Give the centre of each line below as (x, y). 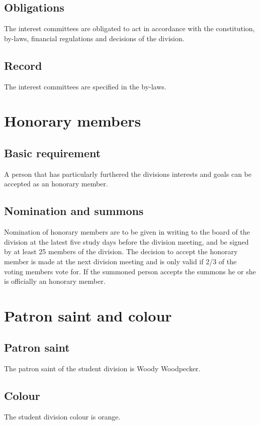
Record (23, 65)
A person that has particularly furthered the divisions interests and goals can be (128, 174)
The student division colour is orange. (62, 417)
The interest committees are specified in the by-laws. (85, 86)
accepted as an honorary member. (56, 184)
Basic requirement (53, 152)
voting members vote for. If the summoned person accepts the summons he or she (130, 271)
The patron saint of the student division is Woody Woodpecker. (102, 368)
